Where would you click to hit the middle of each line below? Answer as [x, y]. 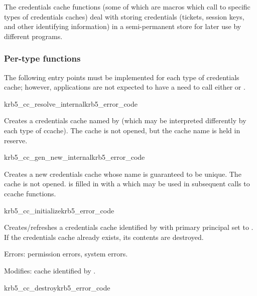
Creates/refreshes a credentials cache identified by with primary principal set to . [129, 227]
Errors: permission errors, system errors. [66, 254]
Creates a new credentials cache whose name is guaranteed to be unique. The [123, 174]
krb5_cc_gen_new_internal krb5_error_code [75, 157]
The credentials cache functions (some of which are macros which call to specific [127, 7]
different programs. [33, 36]
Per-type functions [42, 58]
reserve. [16, 140]
